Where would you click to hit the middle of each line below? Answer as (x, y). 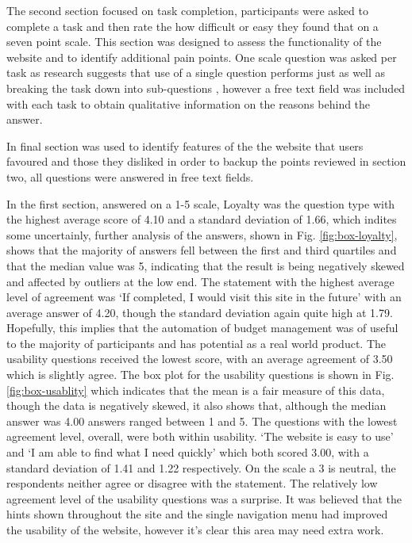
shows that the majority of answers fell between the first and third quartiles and (202, 250)
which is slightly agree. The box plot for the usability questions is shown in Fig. (200, 375)
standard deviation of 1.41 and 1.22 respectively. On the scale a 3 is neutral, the (201, 467)
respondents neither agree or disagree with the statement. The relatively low (192, 483)
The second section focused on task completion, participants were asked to (187, 10)
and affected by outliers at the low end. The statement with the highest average (200, 281)
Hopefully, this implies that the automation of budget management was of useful (202, 328)
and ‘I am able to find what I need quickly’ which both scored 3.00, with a (188, 452)
